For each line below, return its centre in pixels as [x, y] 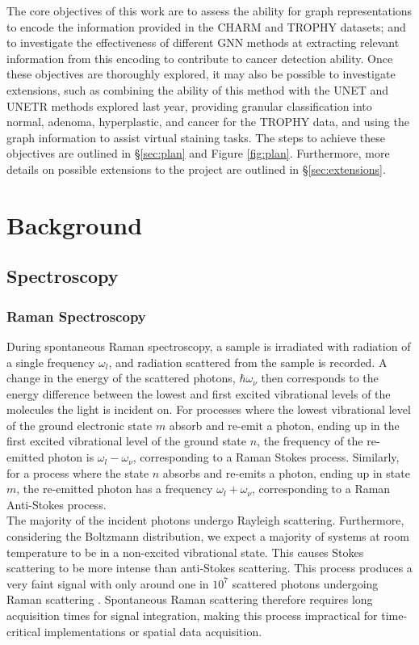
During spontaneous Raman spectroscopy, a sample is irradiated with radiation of [209, 346]
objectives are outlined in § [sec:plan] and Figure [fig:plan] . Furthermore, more [198, 153]
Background [75, 224]
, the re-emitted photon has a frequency [115, 489]
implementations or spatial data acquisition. [153, 631]
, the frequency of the [310, 441]
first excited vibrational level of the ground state [127, 441]
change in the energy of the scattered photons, [121, 378]
